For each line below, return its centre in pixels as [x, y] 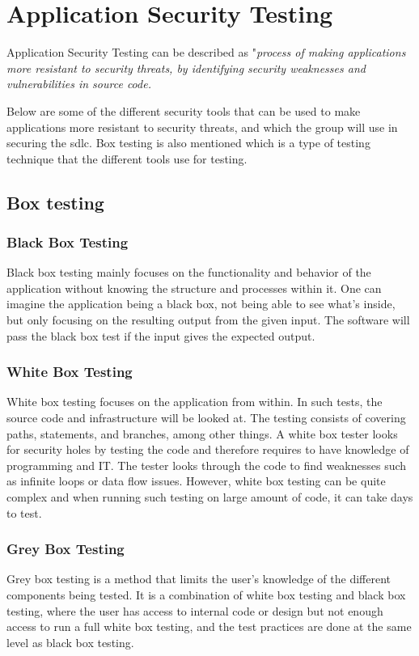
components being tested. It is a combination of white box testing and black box [206, 595]
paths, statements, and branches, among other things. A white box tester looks [202, 433]
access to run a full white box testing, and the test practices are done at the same [209, 626]
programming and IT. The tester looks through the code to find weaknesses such [207, 465]
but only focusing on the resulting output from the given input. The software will [208, 320]
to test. [24, 512]
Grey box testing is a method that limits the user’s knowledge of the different [199, 579]
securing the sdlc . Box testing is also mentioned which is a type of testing [188, 143]
